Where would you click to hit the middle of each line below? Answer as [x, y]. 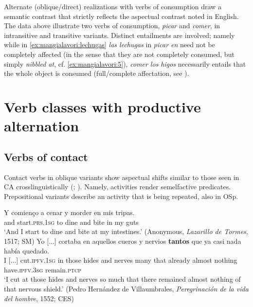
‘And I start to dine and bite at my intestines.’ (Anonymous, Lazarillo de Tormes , [126, 231]
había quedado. [27, 250]
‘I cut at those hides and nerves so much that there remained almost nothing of [122, 279]
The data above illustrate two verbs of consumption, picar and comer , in [112, 26]
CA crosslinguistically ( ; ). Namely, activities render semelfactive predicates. [117, 187]
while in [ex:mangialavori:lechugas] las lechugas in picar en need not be [109, 45]
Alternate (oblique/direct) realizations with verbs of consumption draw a [113, 6]
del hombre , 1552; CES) [39, 298]
